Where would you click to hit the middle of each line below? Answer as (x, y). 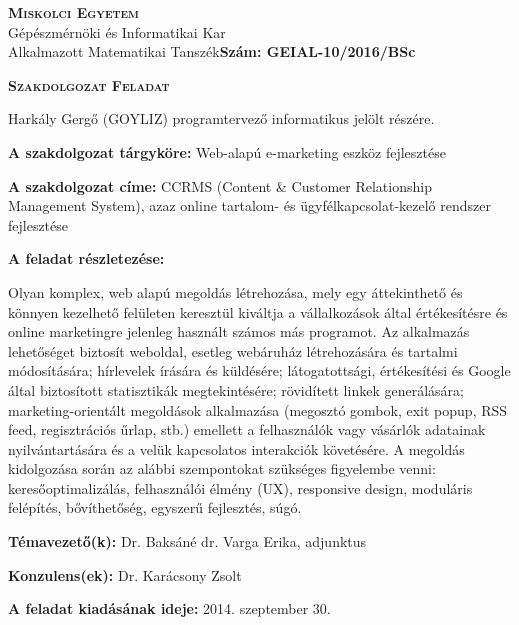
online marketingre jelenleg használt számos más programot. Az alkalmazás (239, 331)
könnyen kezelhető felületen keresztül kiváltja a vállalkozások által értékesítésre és (258, 311)
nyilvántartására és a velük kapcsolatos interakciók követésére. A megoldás (236, 448)
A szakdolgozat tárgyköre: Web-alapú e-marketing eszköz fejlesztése (227, 151)
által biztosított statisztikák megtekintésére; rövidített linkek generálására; (236, 389)
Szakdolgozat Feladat (89, 84)
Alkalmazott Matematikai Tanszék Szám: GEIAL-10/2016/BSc (212, 51)
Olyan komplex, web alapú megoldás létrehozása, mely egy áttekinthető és (235, 291)
